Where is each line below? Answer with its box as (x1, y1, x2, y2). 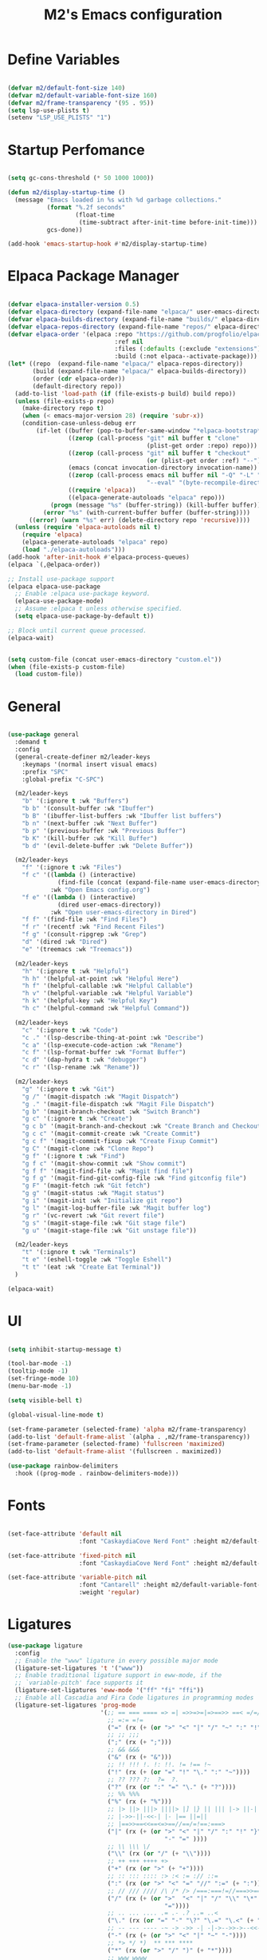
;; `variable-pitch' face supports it (14, 1679, 144, 1687)
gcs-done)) (46, 225, 83, 233)
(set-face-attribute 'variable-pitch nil (7, 1573, 147, 1582)
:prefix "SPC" (22, 767, 69, 776)
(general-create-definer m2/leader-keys (14, 753, 151, 761)
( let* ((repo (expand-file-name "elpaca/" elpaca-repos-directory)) (7, 360, 244, 368)
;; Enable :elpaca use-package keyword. (14, 590, 151, 598)
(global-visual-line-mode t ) (7, 1411, 104, 1419)
